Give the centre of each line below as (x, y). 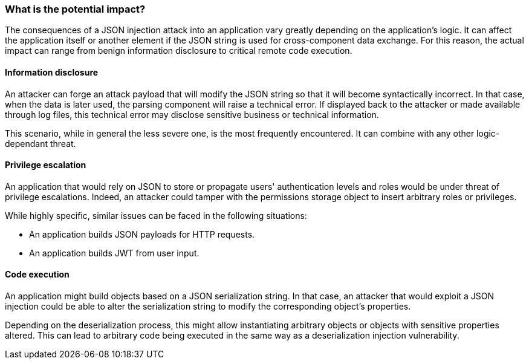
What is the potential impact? (75, 9)
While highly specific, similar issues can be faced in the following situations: (156, 215)
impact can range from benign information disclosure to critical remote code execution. (179, 51)
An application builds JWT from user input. (114, 253)
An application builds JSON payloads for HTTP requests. (142, 234)
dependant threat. (41, 143)
